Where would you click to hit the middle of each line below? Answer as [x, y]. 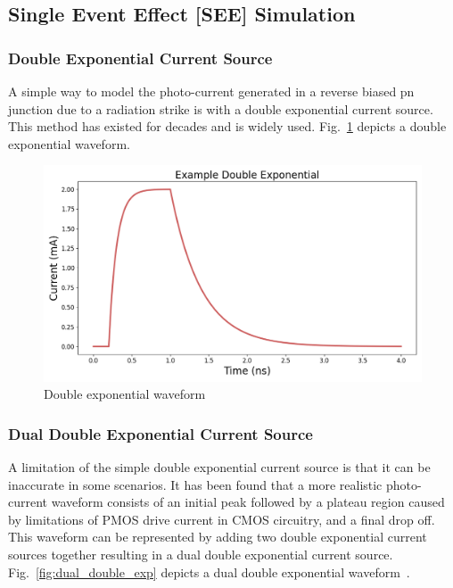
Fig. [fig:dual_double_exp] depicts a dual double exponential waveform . [209, 571]
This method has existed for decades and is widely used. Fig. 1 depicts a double [227, 126]
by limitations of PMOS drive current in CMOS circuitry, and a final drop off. [222, 519]
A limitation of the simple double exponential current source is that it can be [219, 467]
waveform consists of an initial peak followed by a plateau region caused [248, 502]
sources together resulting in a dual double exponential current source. [201, 554]
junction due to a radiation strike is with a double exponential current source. [221, 108]
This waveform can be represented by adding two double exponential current [218, 537]
